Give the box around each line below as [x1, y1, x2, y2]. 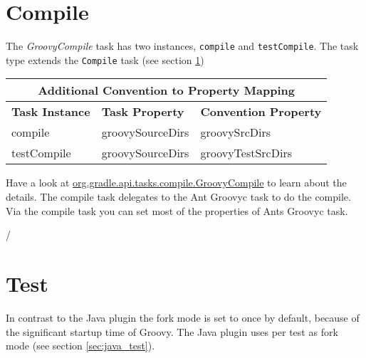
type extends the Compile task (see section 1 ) [6, 52, 204, 67]
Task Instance [11, 103, 90, 120]
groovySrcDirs [200, 124, 271, 141]
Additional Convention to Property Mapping [38, 82, 295, 99]
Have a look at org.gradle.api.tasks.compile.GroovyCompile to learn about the [6, 175, 347, 190]
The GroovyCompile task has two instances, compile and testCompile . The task [6, 38, 359, 53]
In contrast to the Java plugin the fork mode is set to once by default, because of [6, 310, 360, 325]
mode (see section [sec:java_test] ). [6, 338, 155, 353]
